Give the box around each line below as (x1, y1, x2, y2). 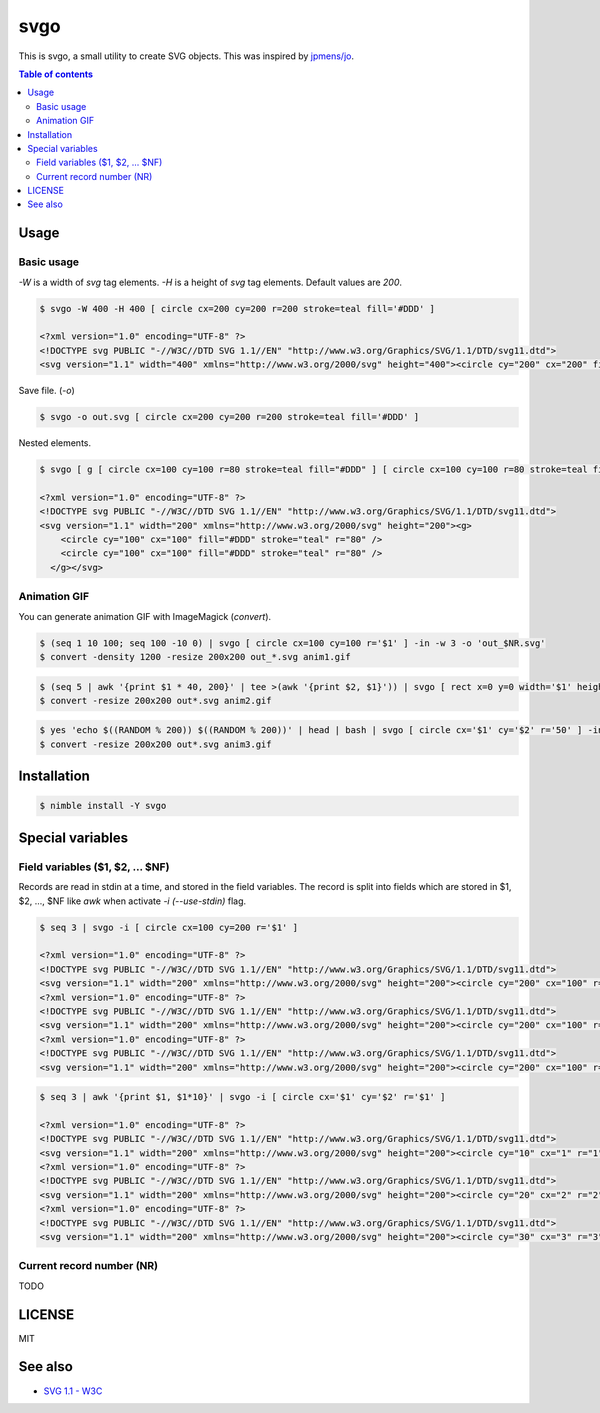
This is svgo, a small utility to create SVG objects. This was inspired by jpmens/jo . (18, 50, 355, 62)
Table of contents (18, 68, 94, 80)
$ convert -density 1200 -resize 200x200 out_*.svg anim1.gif (39, 651, 351, 662)
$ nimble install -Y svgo (39, 800, 167, 812)
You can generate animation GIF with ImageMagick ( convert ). (18, 610, 272, 622)
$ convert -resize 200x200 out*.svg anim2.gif (39, 695, 272, 706)
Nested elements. (18, 437, 92, 449)
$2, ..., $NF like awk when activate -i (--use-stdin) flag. (18, 895, 247, 907)
